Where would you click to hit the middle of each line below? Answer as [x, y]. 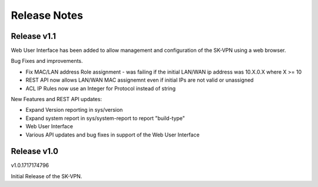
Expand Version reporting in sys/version [74, 110]
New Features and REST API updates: [57, 99]
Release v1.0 [35, 151]
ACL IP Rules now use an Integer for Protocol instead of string [101, 88]
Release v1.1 [33, 36]
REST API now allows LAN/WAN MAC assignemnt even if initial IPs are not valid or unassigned [140, 80]
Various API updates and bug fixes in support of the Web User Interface [112, 135]
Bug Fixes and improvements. [47, 61]
